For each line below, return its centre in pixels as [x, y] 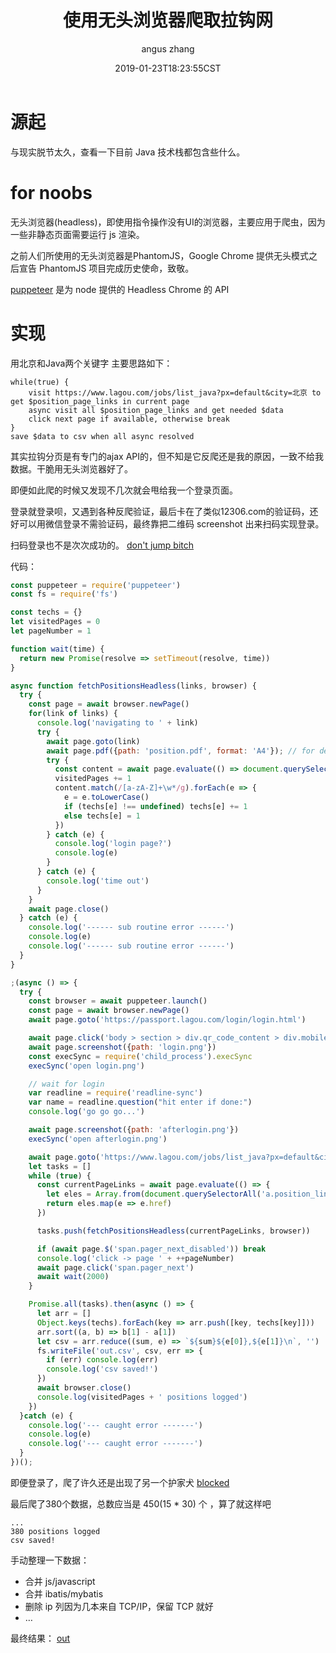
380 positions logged [55, 1531]
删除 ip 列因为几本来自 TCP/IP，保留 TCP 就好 [119, 1606]
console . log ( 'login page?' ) [113, 844]
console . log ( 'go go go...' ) [86, 1112]
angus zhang [168, 48]
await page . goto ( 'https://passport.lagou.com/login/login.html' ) [167, 1020]
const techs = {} [46, 612]
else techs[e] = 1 [102, 816]
